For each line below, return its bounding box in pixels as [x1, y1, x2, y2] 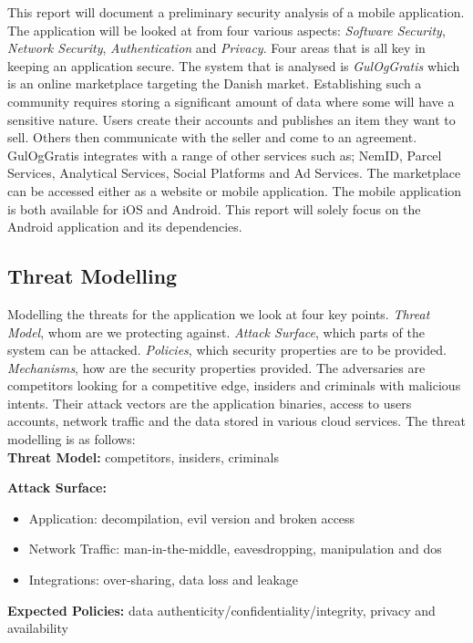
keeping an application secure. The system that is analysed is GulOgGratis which [7, 56, 460, 75]
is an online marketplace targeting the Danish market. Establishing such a [7, 74, 422, 93]
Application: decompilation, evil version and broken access [28, 508, 355, 527]
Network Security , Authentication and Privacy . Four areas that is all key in [7, 38, 426, 57]
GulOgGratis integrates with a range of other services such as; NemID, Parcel [7, 145, 442, 164]
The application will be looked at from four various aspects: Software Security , [7, 20, 446, 39]
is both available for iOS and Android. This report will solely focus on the [7, 199, 421, 218]
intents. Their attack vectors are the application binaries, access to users [7, 393, 412, 412]
